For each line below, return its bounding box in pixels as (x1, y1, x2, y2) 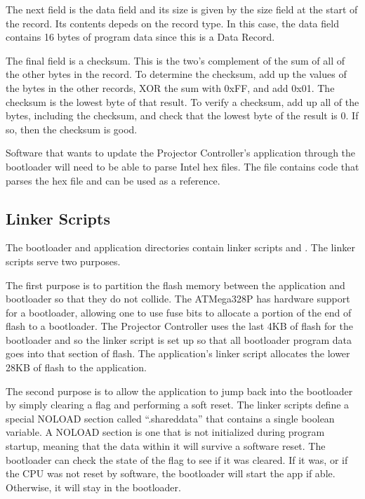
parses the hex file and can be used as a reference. (6, 173, 220, 187)
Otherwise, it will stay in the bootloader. (6, 479, 181, 494)
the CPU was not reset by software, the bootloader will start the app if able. (6, 466, 336, 481)
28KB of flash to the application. (6, 360, 147, 375)
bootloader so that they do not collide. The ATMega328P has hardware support (6, 291, 350, 306)
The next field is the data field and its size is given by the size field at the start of (6, 2, 358, 16)
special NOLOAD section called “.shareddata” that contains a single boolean (6, 411, 335, 425)
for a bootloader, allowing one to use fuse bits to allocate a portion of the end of (6, 305, 352, 319)
